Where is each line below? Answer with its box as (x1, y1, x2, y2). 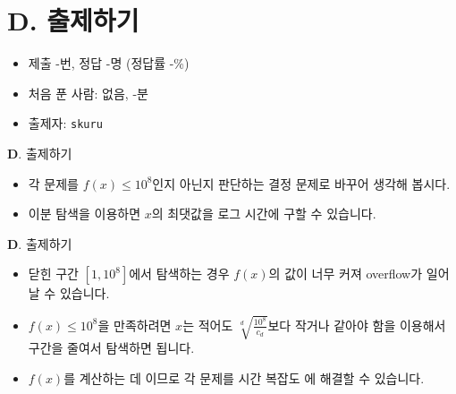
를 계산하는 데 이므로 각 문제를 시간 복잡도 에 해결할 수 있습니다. (63, 369, 425, 388)
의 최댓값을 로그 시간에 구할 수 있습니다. (151, 204, 376, 223)
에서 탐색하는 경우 (129, 264, 230, 283)
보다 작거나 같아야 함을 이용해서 (267, 315, 446, 334)
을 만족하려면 (97, 315, 172, 334)
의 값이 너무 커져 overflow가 (268, 264, 423, 283)
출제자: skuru (28, 114, 103, 133)
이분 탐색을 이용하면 (28, 204, 141, 223)
